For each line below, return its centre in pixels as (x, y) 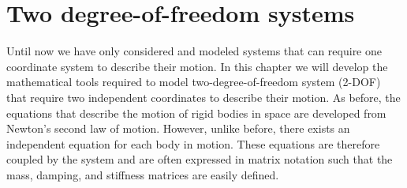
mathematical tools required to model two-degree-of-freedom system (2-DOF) (194, 82)
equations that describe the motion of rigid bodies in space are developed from (196, 113)
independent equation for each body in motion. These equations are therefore (193, 143)
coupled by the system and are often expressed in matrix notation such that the (200, 159)
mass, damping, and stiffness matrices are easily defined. (143, 174)
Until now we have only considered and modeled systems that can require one (194, 51)
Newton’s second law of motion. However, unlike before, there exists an (178, 128)
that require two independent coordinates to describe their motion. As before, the (203, 97)
